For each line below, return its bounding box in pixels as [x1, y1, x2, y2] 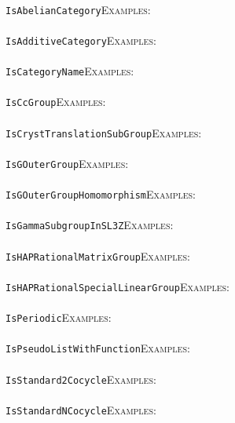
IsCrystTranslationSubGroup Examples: [6, 124, 202, 140]
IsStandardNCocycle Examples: [6, 401, 156, 418]
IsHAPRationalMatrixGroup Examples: [6, 247, 190, 264]
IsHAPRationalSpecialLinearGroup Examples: [6, 278, 229, 294]
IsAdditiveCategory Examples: [6, 31, 156, 48]
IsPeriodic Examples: [6, 309, 112, 326]
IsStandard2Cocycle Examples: [6, 370, 156, 387]
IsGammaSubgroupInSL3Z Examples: [6, 217, 174, 233]
